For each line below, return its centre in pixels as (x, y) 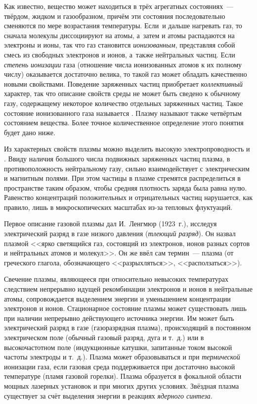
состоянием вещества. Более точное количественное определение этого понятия (124, 123)
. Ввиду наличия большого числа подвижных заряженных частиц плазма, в (117, 158)
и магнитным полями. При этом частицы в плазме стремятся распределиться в (122, 178)
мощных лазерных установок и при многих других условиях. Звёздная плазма (122, 385)
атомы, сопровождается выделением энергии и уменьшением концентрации (117, 298)
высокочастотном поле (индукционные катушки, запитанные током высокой (118, 347)
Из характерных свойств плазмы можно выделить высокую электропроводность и (127, 149)
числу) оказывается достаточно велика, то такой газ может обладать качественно (126, 74)
